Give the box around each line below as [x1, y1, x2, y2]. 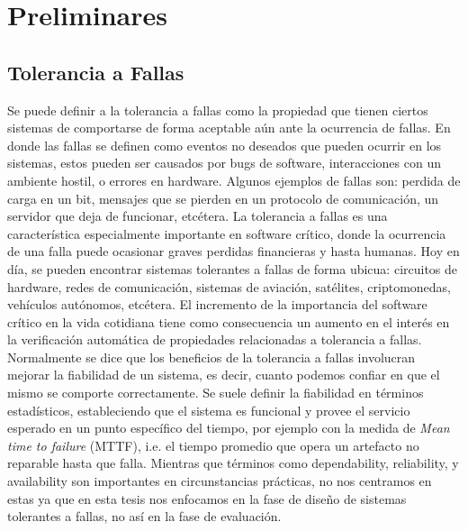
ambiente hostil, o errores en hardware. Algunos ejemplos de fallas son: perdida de [7, 170, 461, 189]
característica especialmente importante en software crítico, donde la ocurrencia [7, 224, 446, 243]
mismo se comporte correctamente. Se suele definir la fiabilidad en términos [7, 383, 424, 402]
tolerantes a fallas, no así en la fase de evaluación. [7, 507, 282, 526]
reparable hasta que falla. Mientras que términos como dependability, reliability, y [7, 453, 459, 472]
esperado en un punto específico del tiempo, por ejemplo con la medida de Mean [7, 418, 450, 437]
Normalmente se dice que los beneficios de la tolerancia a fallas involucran [7, 347, 416, 366]
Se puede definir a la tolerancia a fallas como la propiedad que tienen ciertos [7, 100, 428, 119]
